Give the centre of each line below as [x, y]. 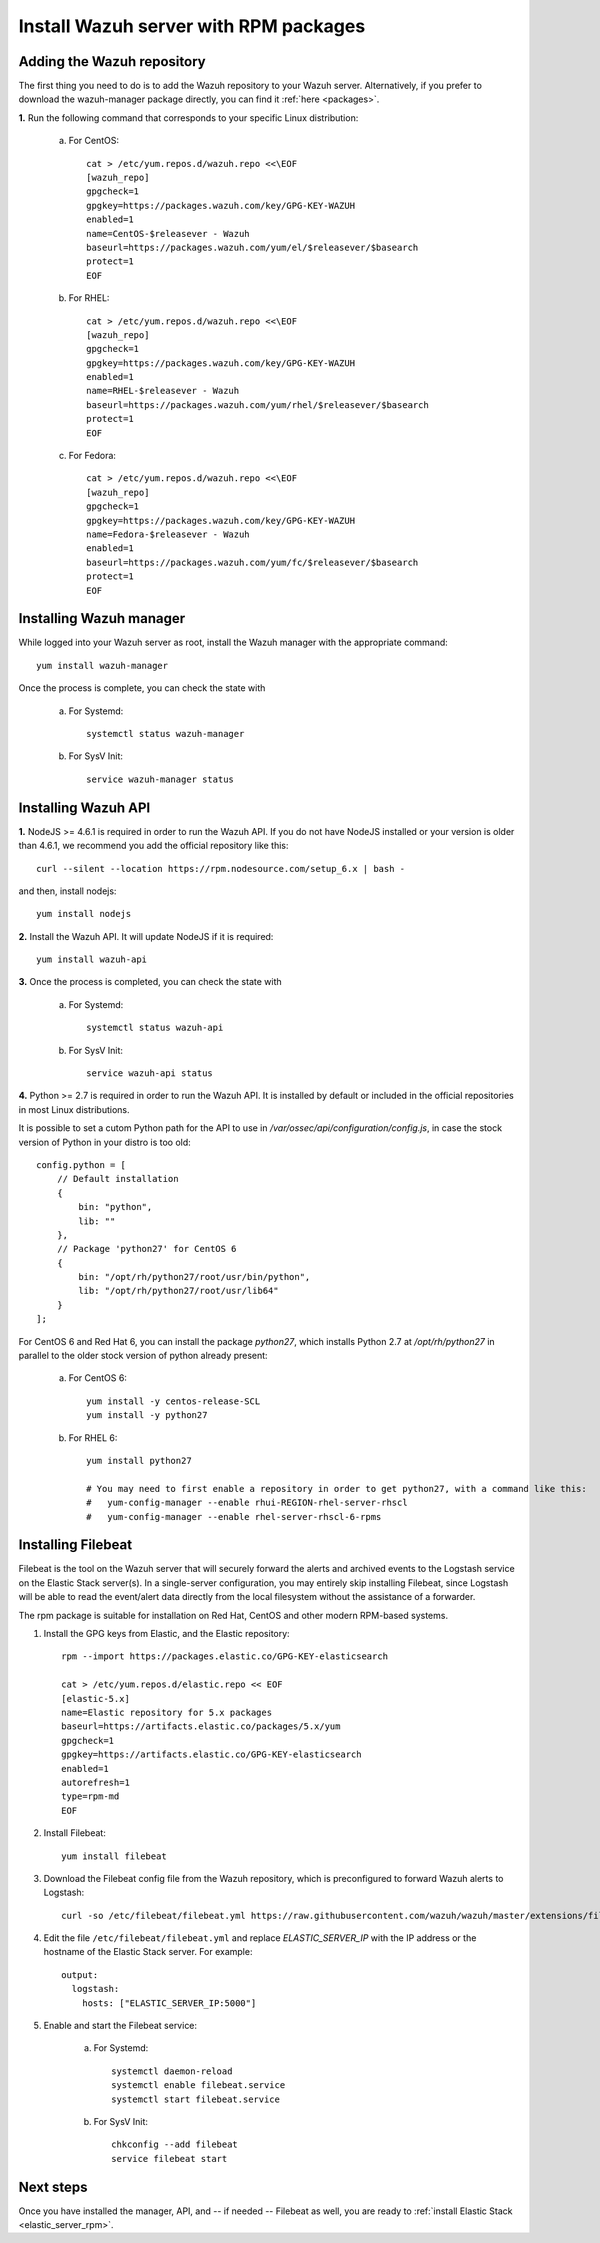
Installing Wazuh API [84, 807]
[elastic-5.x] [95, 1698]
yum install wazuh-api [92, 959]
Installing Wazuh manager [101, 618]
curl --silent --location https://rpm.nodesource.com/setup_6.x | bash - [221, 868]
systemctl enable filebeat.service [198, 2085]
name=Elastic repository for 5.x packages [167, 1712]
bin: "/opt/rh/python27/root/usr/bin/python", [194, 1277]
